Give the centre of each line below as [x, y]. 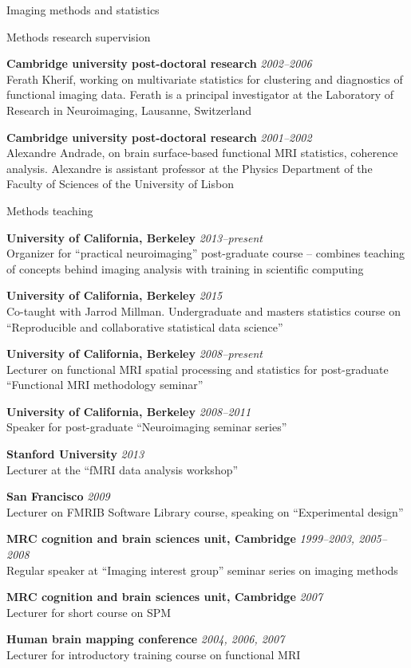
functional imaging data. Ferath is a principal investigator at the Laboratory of [200, 94]
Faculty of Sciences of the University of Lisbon [120, 184]
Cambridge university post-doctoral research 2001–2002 [159, 137]
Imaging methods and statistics [83, 10]
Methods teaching [50, 210]
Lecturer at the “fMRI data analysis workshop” [123, 469]
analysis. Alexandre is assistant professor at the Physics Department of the [190, 168]
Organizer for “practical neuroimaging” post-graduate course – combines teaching [206, 253]
